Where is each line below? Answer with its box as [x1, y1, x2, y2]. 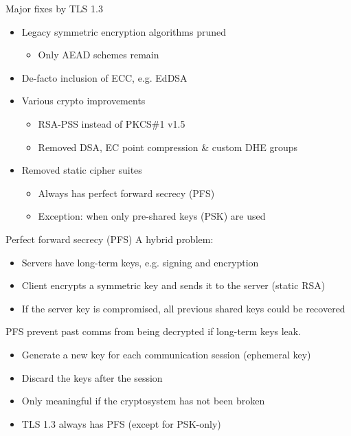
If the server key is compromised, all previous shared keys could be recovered [21, 301, 346, 315]
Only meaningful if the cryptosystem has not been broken [21, 393, 265, 408]
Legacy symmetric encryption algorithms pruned [21, 24, 227, 38]
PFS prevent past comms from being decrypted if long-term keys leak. [5, 324, 302, 339]
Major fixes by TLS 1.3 [5, 1, 103, 15]
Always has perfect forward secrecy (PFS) [38, 185, 215, 200]
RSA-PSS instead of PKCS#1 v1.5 [38, 116, 185, 130]
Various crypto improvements [21, 93, 146, 108]
